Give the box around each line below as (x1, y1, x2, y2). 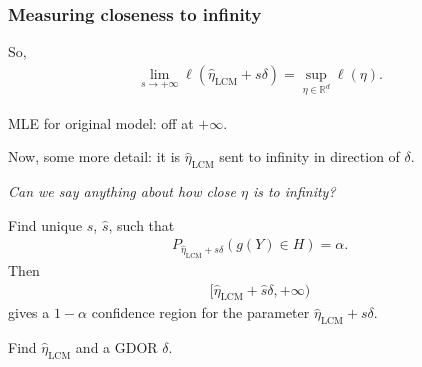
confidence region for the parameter (91, 302, 310, 323)
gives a (8, 302, 50, 323)
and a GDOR (75, 337, 158, 358)
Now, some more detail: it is (8, 146, 181, 167)
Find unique (8, 214, 83, 235)
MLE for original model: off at (8, 112, 194, 133)
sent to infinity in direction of (219, 146, 400, 167)
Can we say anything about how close (8, 181, 236, 202)
